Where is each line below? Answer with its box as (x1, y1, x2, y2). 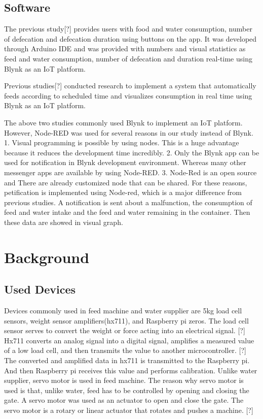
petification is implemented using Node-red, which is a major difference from (4, 187, 242, 198)
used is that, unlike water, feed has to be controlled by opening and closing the (4, 384, 249, 395)
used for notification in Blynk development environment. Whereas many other (4, 157, 246, 168)
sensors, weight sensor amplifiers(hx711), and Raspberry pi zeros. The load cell (4, 315, 249, 326)
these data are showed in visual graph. (4, 216, 123, 227)
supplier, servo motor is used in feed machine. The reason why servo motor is (4, 375, 244, 385)
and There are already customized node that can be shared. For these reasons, (4, 177, 247, 187)
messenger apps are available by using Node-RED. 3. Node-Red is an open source (4, 167, 257, 177)
